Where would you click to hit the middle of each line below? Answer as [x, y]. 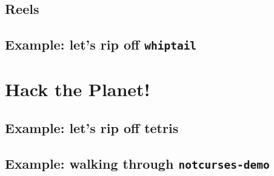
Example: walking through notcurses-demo [137, 163]
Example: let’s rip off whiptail [101, 44]
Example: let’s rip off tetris [92, 127]
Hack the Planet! [78, 89]
